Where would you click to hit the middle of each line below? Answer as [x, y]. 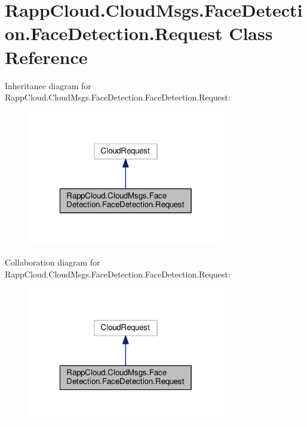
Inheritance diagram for [48, 85]
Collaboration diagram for [53, 262]
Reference [46, 57]
